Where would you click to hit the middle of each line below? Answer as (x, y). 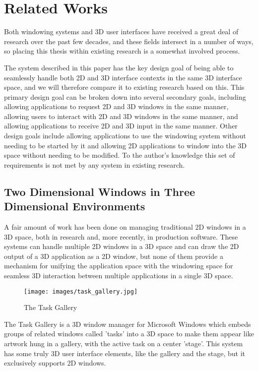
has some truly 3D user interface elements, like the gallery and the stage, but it (125, 353)
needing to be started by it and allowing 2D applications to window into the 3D (126, 145)
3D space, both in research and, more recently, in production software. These (121, 236)
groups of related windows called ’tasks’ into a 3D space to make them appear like (129, 334)
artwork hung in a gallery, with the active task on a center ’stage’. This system (124, 343)
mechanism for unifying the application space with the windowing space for (119, 266)
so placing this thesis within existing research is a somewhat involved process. (122, 51)
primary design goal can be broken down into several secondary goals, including (125, 96)
